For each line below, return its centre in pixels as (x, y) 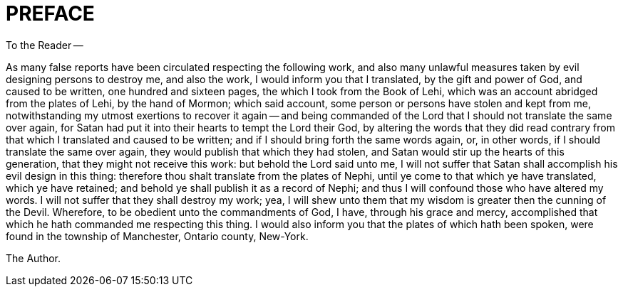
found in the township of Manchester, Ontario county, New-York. (157, 236)
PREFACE (50, 13)
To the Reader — (45, 45)
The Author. (34, 258)
